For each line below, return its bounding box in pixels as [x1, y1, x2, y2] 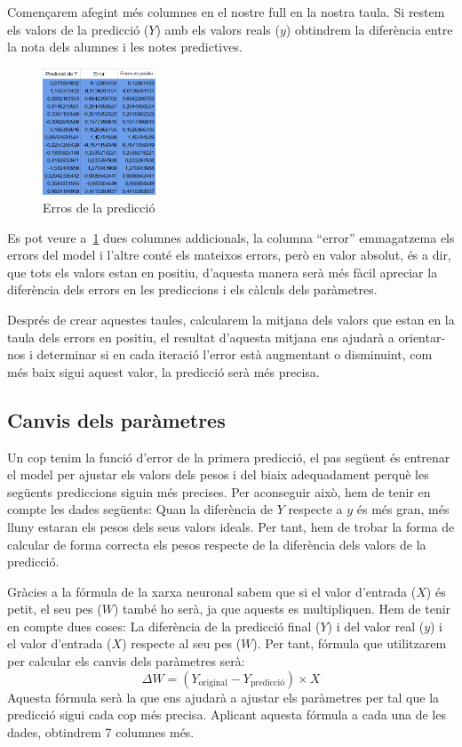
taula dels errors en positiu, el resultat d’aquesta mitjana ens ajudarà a [7, 327, 394, 346]
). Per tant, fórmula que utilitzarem [252, 634, 447, 653]
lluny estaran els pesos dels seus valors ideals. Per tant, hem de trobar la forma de [7, 517, 455, 535]
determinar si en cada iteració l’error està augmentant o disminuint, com [36, 345, 433, 364]
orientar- [398, 327, 446, 346]
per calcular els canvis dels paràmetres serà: [7, 652, 245, 671]
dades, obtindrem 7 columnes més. [7, 722, 195, 741]
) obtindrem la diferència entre [285, 20, 453, 38]
